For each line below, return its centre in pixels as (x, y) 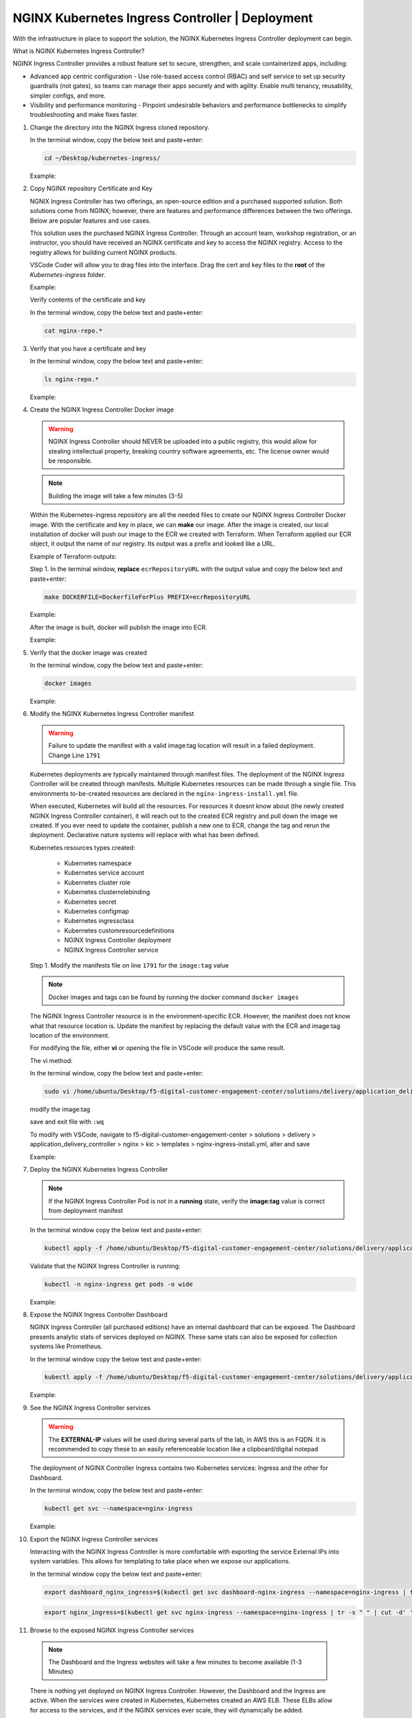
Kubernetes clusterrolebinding (107, 892)
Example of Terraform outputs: (73, 556)
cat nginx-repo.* (73, 331)
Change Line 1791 (75, 755)
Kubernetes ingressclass (99, 921)
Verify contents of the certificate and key (88, 300)
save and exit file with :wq (67, 1122)
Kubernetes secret (90, 902)
